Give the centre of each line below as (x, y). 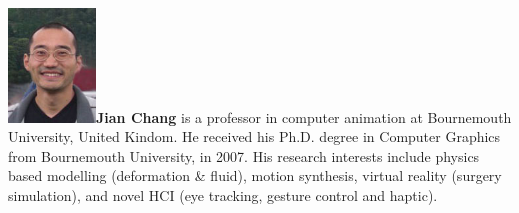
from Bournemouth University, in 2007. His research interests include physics (244, 155)
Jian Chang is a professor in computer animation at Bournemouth (304, 116)
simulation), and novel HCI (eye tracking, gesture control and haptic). (223, 195)
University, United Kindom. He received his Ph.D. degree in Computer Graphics (254, 136)
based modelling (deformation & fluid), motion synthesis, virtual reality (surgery (255, 175)
